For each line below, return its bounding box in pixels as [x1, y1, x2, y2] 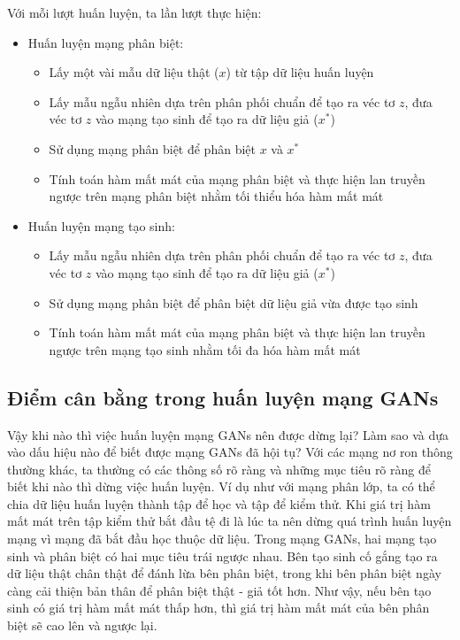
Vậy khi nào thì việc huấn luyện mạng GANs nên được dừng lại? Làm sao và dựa [7, 425, 449, 443]
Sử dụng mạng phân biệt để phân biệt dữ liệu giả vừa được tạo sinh [49, 293, 418, 312]
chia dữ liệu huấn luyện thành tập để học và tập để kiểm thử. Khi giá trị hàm [7, 494, 431, 513]
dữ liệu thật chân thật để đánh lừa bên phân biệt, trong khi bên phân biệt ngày [7, 564, 441, 582]
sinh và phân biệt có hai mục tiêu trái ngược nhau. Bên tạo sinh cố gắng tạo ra [7, 546, 438, 565]
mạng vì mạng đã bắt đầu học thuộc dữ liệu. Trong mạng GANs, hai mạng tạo [7, 529, 437, 548]
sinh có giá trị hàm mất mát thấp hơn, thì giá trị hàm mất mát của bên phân [7, 598, 430, 617]
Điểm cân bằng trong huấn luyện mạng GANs [7, 383, 439, 411]
